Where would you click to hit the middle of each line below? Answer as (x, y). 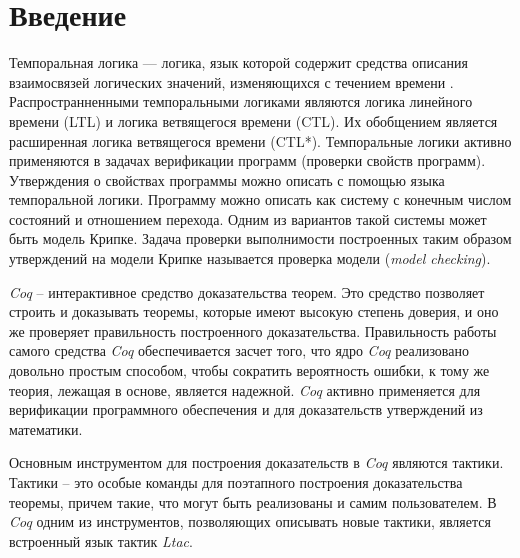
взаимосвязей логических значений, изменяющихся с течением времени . (231, 81)
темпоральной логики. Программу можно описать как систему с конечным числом (260, 199)
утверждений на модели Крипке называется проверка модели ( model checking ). (250, 258)
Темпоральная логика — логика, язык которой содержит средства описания (238, 62)
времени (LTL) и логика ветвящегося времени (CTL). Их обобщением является (253, 120)
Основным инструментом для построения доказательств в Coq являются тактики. (256, 462)
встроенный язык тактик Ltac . (101, 540)
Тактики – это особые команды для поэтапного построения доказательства (236, 482)
